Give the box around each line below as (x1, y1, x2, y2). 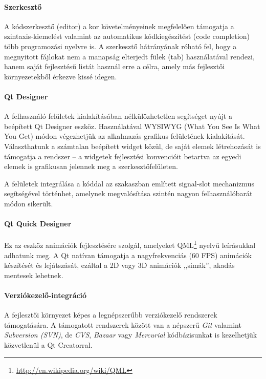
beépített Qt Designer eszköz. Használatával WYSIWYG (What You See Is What (4, 120, 260, 131)
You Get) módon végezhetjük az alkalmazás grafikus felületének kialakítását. (4, 131, 245, 141)
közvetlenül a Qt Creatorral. (4, 339, 93, 350)
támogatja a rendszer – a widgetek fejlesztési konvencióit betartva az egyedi (4, 151, 241, 161)
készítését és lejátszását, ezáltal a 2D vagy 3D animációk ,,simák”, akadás (4, 260, 235, 270)
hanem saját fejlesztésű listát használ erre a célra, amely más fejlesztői (4, 61, 225, 72)
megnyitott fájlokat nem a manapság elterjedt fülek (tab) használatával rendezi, (4, 51, 255, 61)
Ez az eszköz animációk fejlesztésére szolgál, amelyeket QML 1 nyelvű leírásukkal (4, 238, 256, 250)
